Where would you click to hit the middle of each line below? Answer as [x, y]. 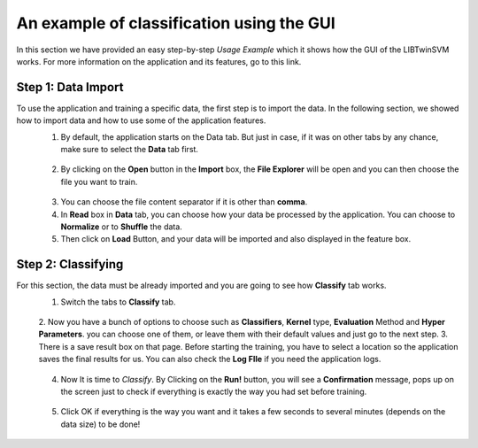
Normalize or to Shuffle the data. [122, 227]
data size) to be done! [100, 424]
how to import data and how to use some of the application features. [141, 120]
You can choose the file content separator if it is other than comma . [184, 202]
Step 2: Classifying [70, 264]
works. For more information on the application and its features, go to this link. [159, 61]
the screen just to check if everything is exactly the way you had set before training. [214, 391]
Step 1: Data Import [70, 87]
